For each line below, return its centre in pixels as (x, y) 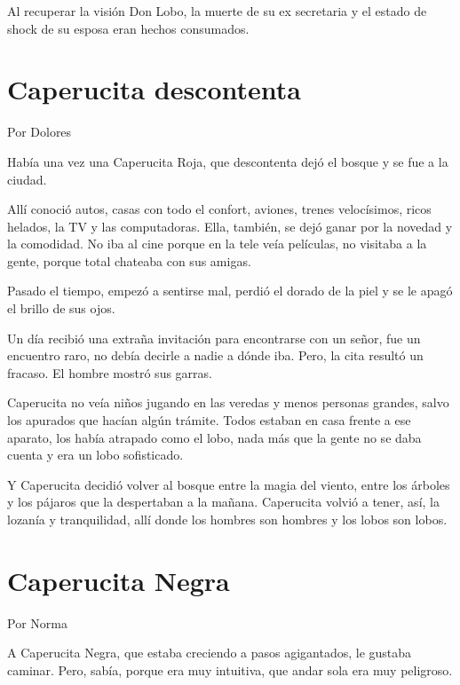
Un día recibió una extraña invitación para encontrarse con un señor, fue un (214, 338)
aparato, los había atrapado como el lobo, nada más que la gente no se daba (214, 437)
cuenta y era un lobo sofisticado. (95, 455)
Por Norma (37, 622)
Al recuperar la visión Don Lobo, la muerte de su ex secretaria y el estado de (217, 11)
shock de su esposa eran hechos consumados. (128, 28)
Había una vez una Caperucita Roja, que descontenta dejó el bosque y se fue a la (228, 161)
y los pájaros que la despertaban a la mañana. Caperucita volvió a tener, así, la (223, 502)
